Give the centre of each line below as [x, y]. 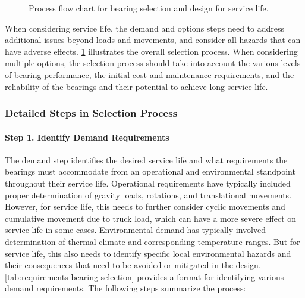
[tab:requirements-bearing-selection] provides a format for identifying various [144, 276]
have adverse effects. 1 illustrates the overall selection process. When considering [151, 51]
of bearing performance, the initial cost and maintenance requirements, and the [150, 74]
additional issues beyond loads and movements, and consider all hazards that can [153, 40]
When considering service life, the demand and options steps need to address [145, 28]
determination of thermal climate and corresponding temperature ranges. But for [152, 241]
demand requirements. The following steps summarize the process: [125, 288]
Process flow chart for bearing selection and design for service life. [149, 8]
